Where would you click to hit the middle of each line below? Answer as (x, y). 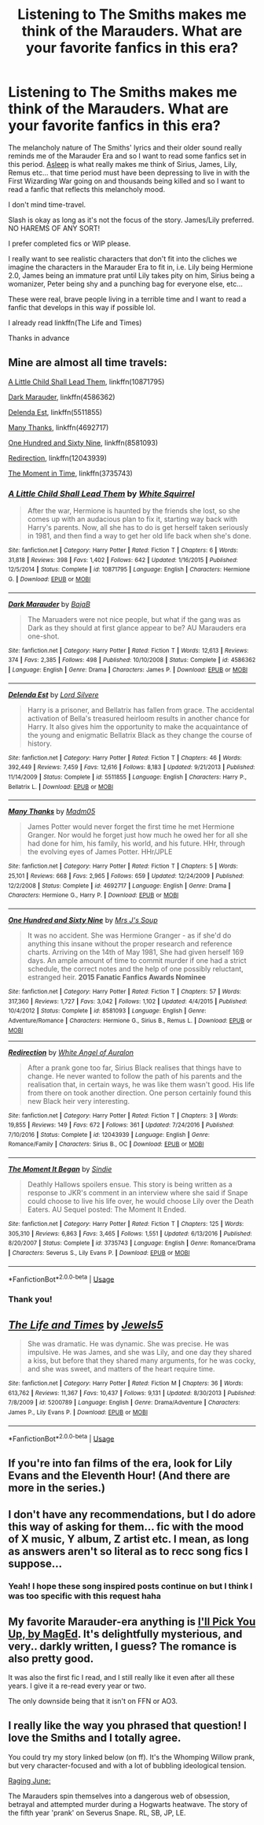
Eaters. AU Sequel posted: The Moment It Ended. (107, 1209)
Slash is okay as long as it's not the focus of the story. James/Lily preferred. (131, 220)
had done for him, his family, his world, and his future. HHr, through (136, 843)
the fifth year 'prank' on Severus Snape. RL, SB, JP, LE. (97, 1812)
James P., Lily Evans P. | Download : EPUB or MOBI (78, 1412)
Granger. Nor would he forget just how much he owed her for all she (137, 835)
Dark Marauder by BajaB (49, 604)
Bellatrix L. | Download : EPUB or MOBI (61, 787)
